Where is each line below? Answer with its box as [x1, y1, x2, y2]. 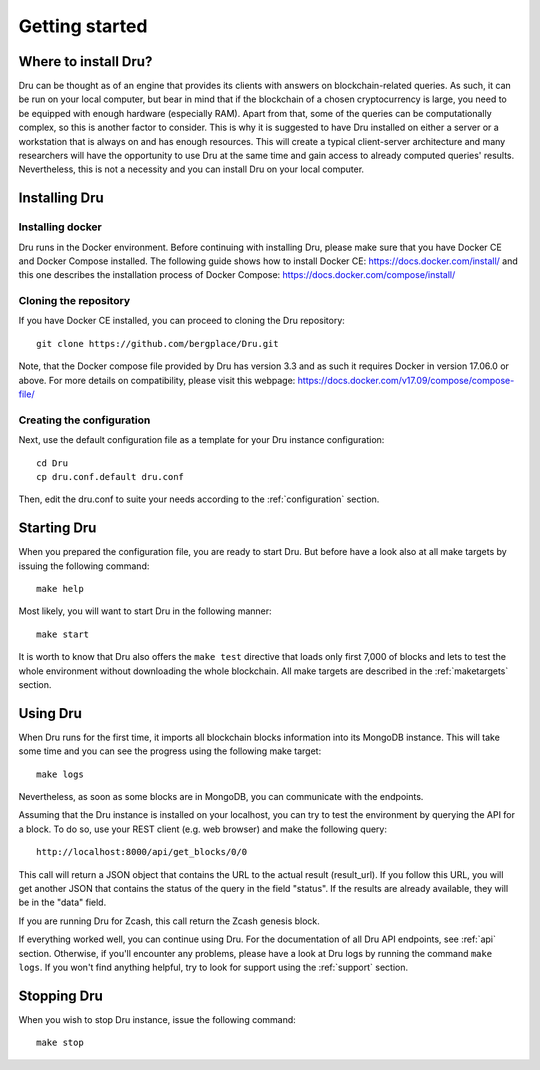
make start [36, 628, 90, 640]
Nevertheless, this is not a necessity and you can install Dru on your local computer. [18, 163, 365, 175]
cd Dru [36, 457, 69, 469]
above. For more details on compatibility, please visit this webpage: [18, 374, 296, 386]
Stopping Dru [18, 987, 104, 1004]
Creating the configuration [18, 413, 151, 427]
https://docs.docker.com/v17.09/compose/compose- [297, 374, 515, 386]
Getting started [18, 15, 148, 37]
